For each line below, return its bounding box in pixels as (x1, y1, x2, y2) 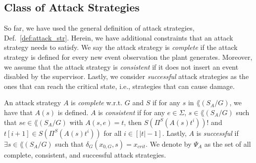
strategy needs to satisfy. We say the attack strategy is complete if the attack (4, 42, 238, 52)
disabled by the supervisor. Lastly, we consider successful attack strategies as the (4, 71, 249, 81)
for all (103, 127, 122, 138)
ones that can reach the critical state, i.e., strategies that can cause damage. (4, 81, 235, 91)
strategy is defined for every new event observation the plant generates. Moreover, (4, 51, 253, 62)
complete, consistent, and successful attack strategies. (4, 149, 166, 160)
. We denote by (146, 138, 192, 149)
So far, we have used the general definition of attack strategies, (4, 23, 195, 33)
